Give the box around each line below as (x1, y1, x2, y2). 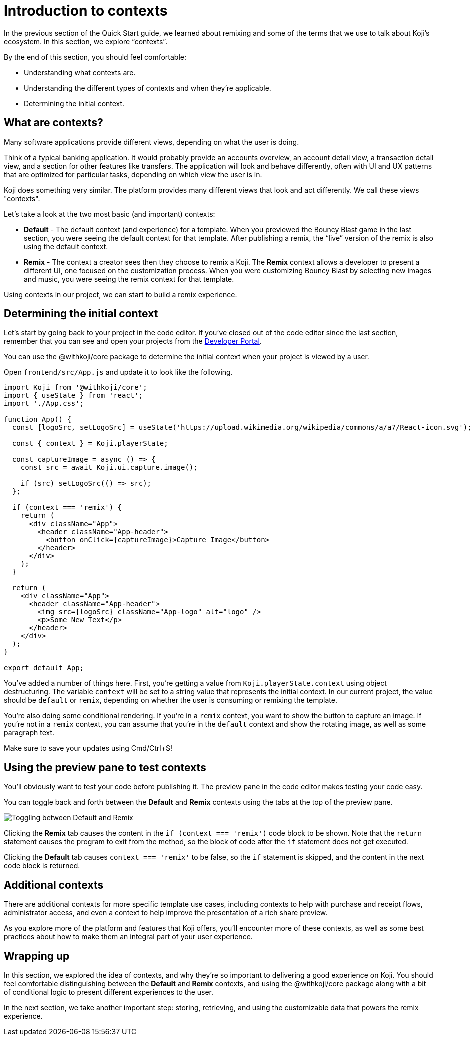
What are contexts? (4, 116, 103, 129)
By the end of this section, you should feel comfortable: (4, 52, 186, 61)
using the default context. (24, 242, 108, 251)
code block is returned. (4, 861, 80, 870)
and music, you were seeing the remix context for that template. (24, 274, 234, 283)
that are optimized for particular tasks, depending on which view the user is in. (4, 170, 262, 179)
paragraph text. (4, 728, 55, 737)
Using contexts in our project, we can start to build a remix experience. (4, 290, 237, 299)
